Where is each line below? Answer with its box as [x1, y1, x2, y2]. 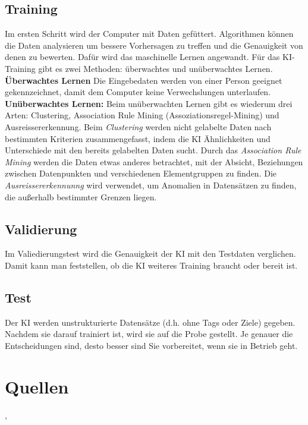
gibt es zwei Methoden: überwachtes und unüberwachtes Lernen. [38, 62, 273, 74]
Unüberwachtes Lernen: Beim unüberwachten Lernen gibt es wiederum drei [5, 97, 293, 109]
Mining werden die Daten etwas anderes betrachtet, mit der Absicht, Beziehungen [5, 155, 303, 168]
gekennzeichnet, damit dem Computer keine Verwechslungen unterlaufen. [5, 86, 271, 98]
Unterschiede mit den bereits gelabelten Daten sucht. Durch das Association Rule [5, 144, 301, 156]
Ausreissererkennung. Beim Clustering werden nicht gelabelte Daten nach [5, 120, 272, 133]
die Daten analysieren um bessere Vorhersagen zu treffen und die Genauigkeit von [5, 39, 303, 51]
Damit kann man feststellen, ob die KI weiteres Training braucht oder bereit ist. [5, 259, 298, 271]
